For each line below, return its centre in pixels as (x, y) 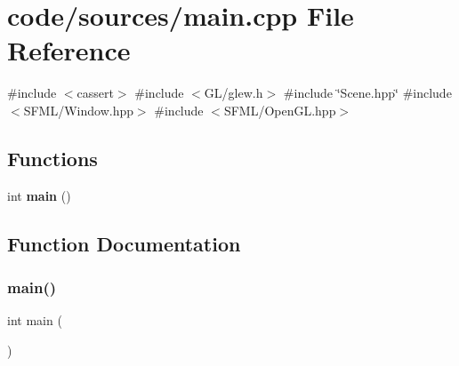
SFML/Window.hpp (78, 110)
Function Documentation (124, 243)
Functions (52, 158)
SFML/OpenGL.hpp (280, 110)
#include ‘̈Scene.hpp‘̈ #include (367, 93)
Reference (69, 50)
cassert (95, 93)
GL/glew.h (234, 93)
